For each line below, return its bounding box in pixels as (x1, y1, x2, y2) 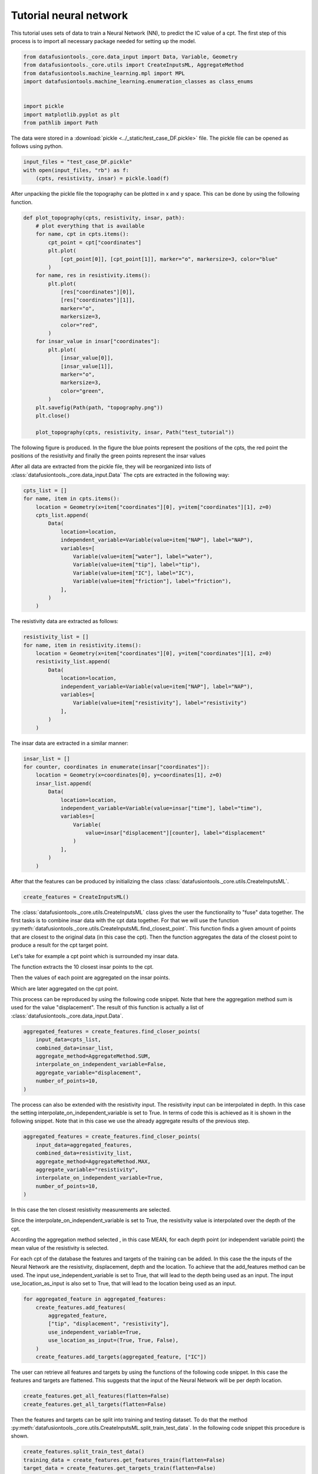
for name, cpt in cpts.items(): (35, 231, 130, 238)
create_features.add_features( (35, 1304, 126, 1311)
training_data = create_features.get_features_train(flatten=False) (23, 1456, 226, 1463)
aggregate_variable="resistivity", (35, 1166, 138, 1173)
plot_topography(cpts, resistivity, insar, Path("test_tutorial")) (35, 429, 235, 436)
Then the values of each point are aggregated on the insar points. (11, 974, 170, 981)
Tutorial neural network (11, 9, 128, 22)
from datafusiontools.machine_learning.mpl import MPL (23, 70, 185, 77)
